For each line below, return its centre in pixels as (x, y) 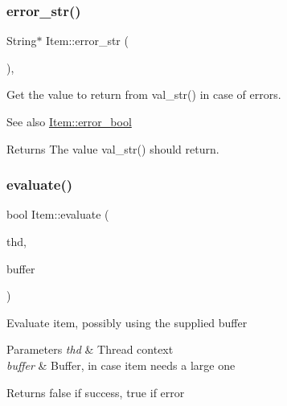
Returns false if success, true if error (96, 392)
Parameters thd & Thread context (90, 349)
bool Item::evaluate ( (58, 214)
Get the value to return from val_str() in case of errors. (144, 94)
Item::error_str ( (87, 41)
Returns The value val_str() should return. (113, 148)
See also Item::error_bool (69, 121)
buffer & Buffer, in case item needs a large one (121, 365)
